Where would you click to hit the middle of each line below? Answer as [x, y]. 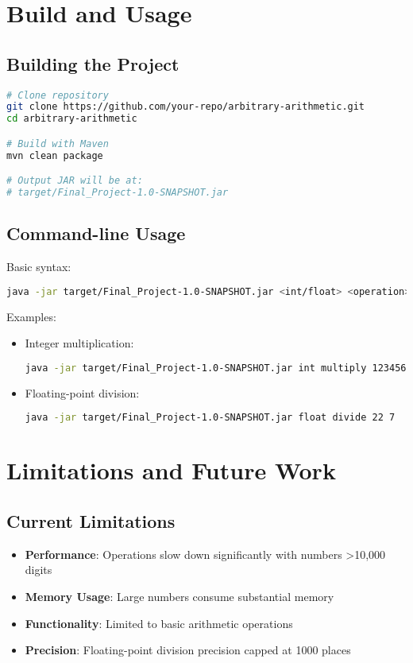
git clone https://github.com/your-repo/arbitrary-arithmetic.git [186, 107]
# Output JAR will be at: [75, 181]
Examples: [31, 316]
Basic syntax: [39, 267]
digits [39, 570]
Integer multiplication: [79, 343]
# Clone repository [58, 95]
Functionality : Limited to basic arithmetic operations [159, 623]
